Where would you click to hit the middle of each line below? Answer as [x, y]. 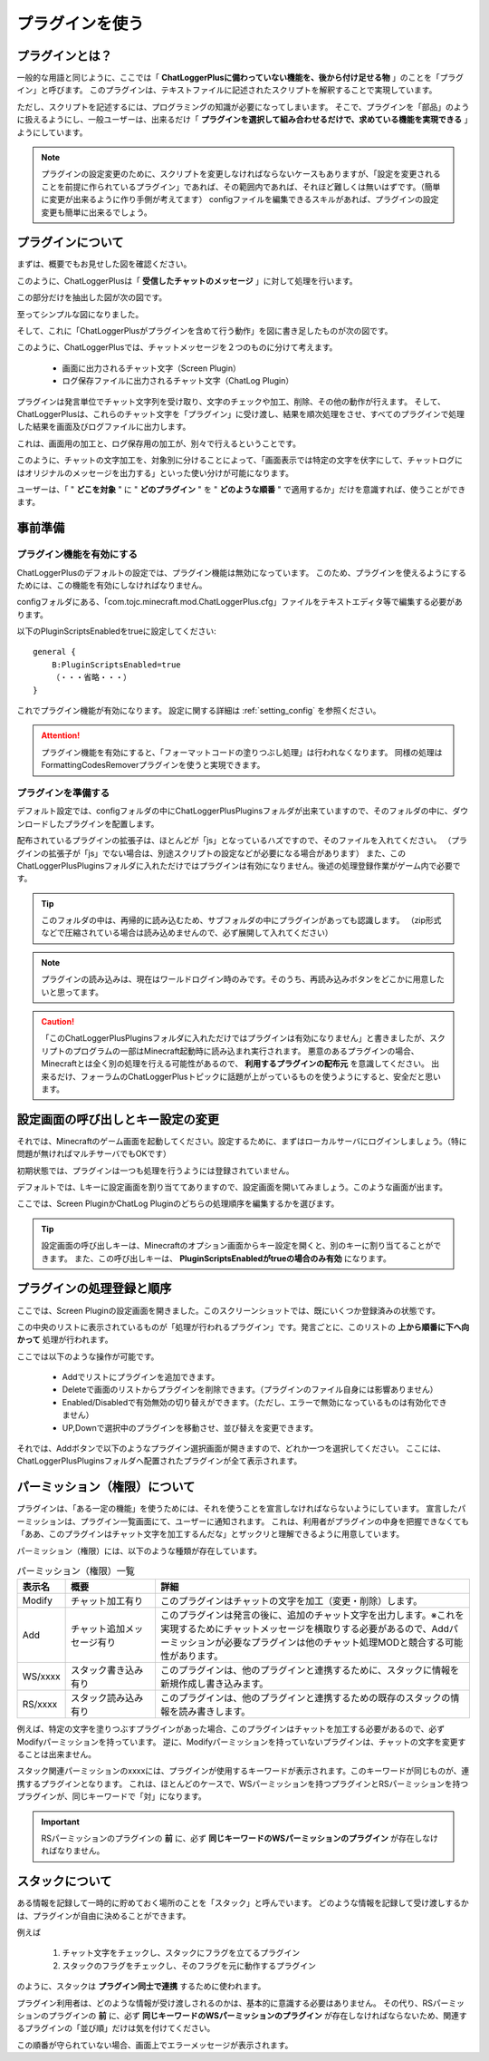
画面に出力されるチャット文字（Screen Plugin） [152, 368]
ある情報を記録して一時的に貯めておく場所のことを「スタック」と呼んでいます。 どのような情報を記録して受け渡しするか [243, 1903]
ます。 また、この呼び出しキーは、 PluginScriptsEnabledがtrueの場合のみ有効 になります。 [220, 1258]
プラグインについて [70, 243]
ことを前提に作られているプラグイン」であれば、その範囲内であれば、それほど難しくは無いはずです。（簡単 [241, 187]
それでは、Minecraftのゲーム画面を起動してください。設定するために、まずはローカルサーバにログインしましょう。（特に [242, 1141]
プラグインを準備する [63, 792]
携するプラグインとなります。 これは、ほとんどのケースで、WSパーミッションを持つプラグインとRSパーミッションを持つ [243, 1784]
